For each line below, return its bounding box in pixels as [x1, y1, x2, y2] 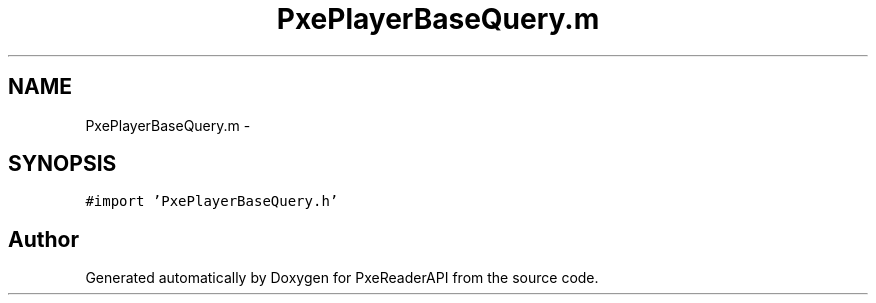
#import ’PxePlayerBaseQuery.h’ [85, 193, 339, 210]
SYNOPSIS [8, 151, 117, 177]
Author [8, 226, 79, 252]
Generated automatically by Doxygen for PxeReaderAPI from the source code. [85, 269, 599, 287]
